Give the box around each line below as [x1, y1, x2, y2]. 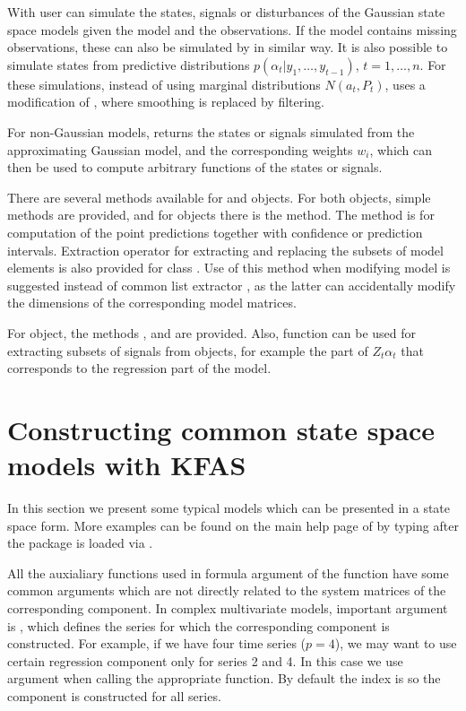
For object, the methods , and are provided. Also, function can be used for [7, 323, 417, 342]
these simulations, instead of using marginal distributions [7, 74, 321, 93]
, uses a [384, 74, 426, 93]
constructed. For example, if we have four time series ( [7, 634, 306, 653]
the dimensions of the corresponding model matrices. [7, 293, 297, 312]
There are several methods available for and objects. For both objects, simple [7, 187, 431, 206]
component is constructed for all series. [7, 686, 221, 705]
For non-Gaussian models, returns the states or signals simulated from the [7, 122, 415, 141]
